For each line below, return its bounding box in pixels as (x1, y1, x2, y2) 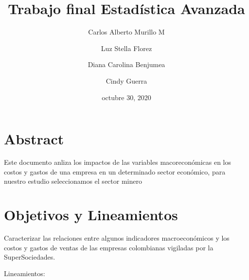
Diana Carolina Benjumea (88, 59, 165, 70)
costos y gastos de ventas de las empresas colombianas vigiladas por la (4, 242, 213, 252)
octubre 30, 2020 (102, 92, 151, 102)
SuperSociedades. (4, 252, 55, 262)
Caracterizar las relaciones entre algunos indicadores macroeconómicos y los (4, 232, 230, 243)
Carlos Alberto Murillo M (88, 27, 165, 37)
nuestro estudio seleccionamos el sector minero (4, 176, 142, 186)
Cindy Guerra (106, 75, 147, 86)
